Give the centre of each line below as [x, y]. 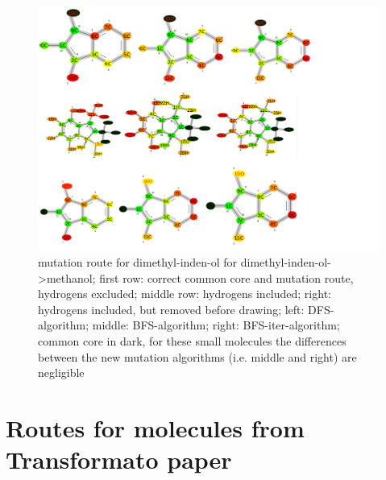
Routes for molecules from [155, 428]
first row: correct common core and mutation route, [226, 277]
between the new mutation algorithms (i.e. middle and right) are [197, 356]
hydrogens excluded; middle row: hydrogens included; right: [185, 294]
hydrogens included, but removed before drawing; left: [171, 309]
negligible [61, 372]
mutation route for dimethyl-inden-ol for [138, 262]
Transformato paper [119, 459]
